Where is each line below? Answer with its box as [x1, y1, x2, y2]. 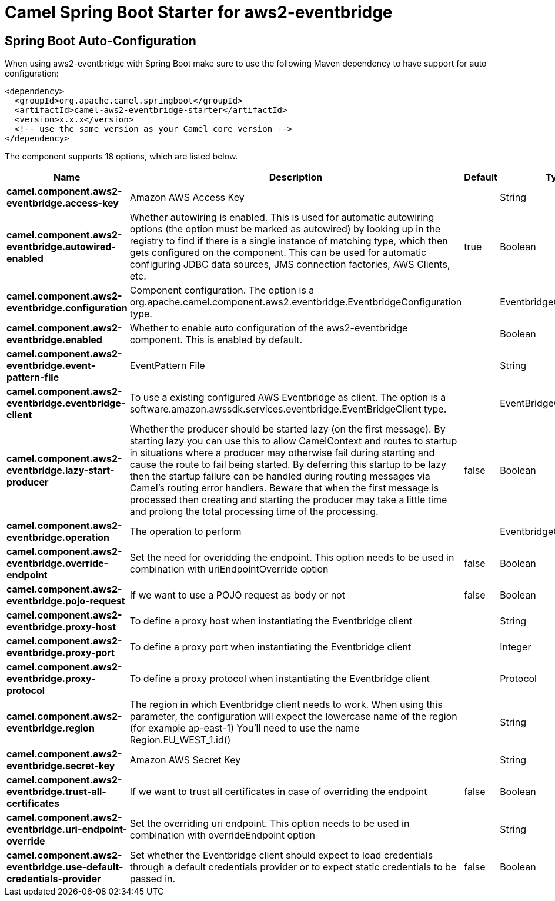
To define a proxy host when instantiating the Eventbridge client [129, 615, 413, 627]
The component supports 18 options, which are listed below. [5, 151, 238, 162]
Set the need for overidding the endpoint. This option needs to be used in [129, 551, 454, 564]
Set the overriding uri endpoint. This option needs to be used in [129, 817, 410, 830]
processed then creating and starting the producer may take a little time [129, 494, 447, 506]
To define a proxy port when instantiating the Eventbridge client [129, 641, 412, 653]
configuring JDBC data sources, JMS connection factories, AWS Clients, [129, 258, 450, 271]
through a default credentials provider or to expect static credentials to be [129, 861, 457, 873]
